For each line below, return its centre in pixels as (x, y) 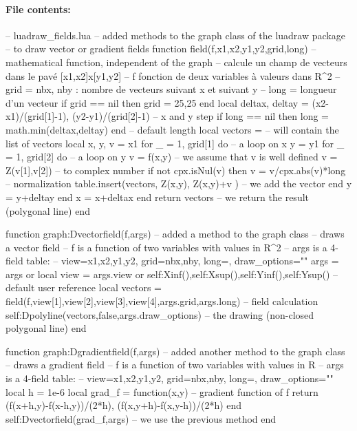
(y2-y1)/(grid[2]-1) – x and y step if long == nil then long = (200, 116)
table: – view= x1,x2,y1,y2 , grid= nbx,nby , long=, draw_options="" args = (183, 261)
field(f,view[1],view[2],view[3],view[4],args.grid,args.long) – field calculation (162, 301)
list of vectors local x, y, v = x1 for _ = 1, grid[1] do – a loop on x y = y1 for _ (175, 143)
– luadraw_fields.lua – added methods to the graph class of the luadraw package (175, 35)
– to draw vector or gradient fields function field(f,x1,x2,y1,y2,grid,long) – (161, 49)
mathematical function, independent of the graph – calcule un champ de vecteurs (176, 62)
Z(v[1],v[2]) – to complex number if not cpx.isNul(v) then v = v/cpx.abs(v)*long (176, 170)
